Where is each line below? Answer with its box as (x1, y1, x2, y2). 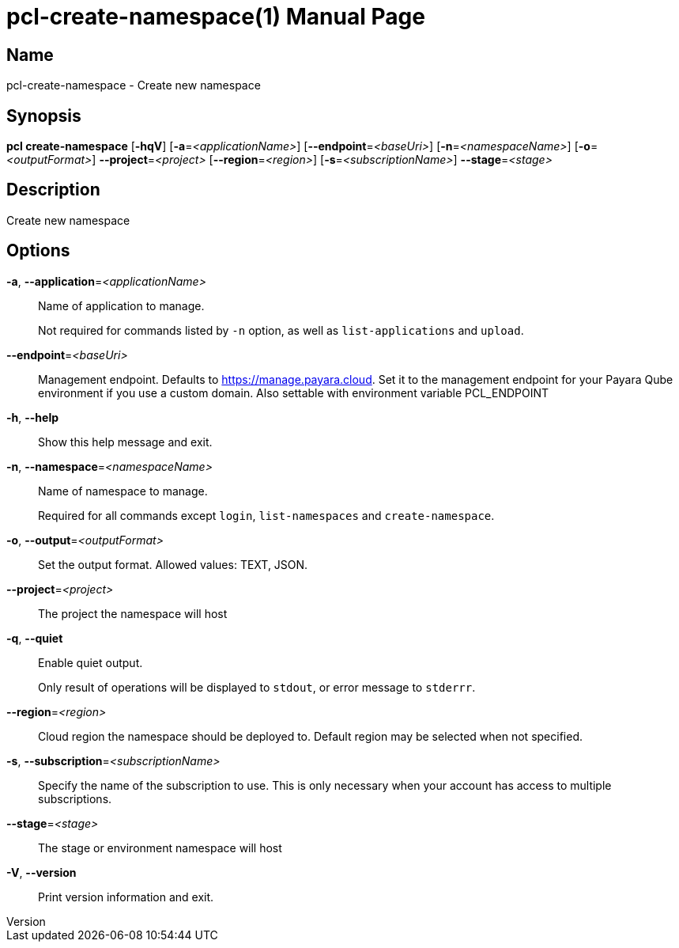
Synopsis (6, 105, 81, 126)
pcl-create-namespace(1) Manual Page (6, 3, 425, 30)
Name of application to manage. (38, 298, 205, 313)
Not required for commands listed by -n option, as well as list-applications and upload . (38, 323, 524, 337)
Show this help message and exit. (38, 434, 213, 449)
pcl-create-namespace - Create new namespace (6, 78, 261, 93)
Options (6, 241, 70, 261)
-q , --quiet (6, 631, 63, 645)
